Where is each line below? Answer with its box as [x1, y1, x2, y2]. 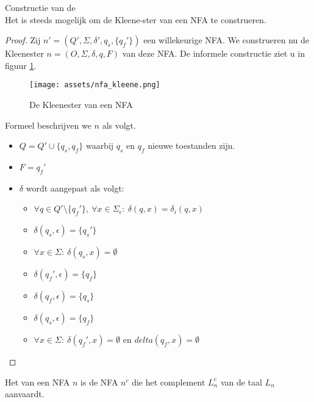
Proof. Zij [5, 34, 41, 46]
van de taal [220, 375, 262, 388]
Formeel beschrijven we [5, 118, 91, 131]
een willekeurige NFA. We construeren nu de [143, 34, 310, 46]
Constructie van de [5, 1, 76, 13]
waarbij [85, 139, 114, 152]
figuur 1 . [5, 59, 37, 71]
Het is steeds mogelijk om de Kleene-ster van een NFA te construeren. [5, 13, 266, 26]
